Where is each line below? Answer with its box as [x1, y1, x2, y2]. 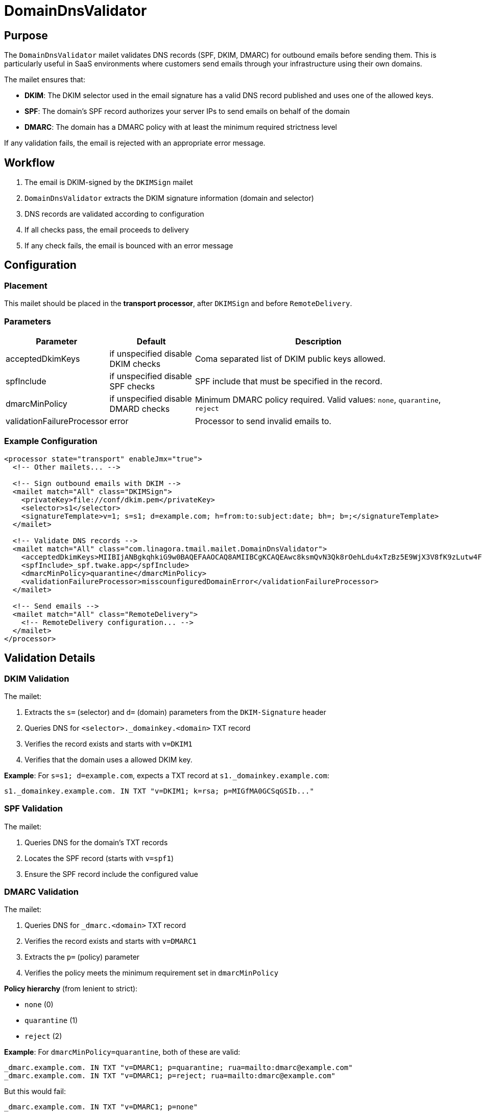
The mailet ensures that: [4, 75, 85, 84]
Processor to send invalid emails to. [195, 415, 331, 426]
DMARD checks [109, 403, 170, 414]
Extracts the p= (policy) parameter [25, 953, 140, 962]
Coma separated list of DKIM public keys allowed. [195, 353, 385, 364]
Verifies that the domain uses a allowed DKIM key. [25, 755, 192, 764]
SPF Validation [4, 803, 63, 814]
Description [295, 336, 342, 346]
